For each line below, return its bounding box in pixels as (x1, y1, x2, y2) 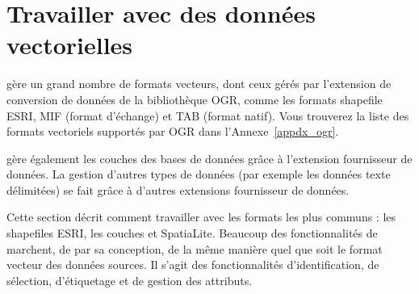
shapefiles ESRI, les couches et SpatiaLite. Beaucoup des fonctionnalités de (6, 225, 378, 241)
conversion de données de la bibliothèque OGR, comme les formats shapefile (6, 90, 383, 107)
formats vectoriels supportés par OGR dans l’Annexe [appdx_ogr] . (6, 123, 339, 140)
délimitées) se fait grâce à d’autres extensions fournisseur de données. (6, 181, 350, 198)
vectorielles (6, 28, 133, 61)
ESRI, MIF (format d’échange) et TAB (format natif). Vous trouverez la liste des (6, 107, 409, 124)
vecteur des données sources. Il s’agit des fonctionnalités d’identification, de (6, 256, 379, 273)
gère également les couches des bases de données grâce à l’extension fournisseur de (6, 149, 413, 166)
